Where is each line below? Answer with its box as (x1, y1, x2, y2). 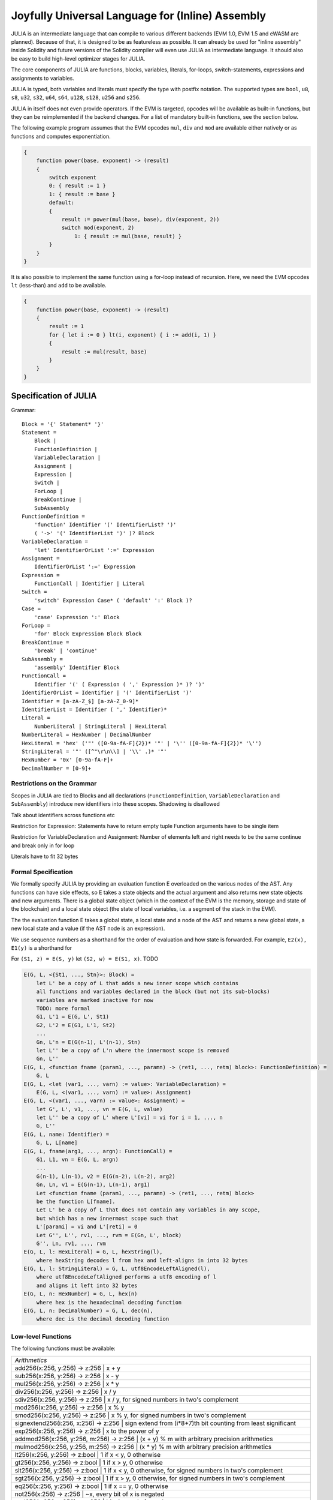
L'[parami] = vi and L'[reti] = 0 (36, 1223, 138, 1230)
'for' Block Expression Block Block (34, 631, 142, 637)
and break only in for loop (11, 842, 75, 849)
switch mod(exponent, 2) (61, 224, 135, 231)
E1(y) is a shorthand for (11, 944, 72, 952)
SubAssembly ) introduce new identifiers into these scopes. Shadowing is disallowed (11, 800, 220, 808)
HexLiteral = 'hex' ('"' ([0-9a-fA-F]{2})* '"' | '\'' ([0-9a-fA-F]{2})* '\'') (22, 740, 262, 746)
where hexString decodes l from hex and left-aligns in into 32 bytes (36, 1257, 249, 1264)
